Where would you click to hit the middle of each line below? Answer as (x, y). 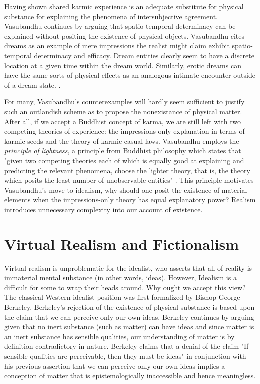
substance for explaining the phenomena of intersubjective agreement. (111, 16)
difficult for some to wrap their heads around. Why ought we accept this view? (125, 287)
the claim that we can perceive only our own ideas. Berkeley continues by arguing (129, 317)
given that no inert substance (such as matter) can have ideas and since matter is (129, 327)
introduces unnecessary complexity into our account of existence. (103, 209)
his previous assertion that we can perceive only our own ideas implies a (115, 366)
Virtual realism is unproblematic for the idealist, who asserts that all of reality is (128, 268)
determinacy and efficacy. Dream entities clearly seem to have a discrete (144, 55)
